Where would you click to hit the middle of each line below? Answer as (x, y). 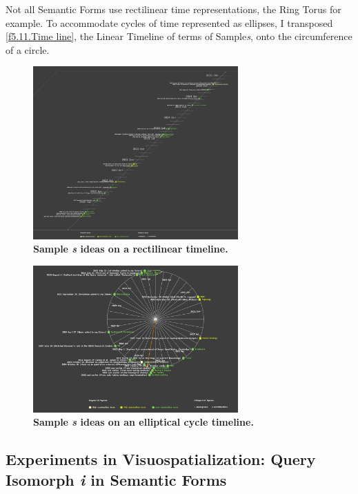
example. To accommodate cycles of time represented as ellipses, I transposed (169, 22)
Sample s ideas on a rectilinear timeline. (131, 249)
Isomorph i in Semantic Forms (116, 479)
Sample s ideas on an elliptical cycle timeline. (143, 422)
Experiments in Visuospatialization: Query (161, 459)
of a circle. (28, 49)
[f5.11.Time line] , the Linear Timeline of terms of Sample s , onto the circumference (179, 36)
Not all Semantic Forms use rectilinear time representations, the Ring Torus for (173, 9)
